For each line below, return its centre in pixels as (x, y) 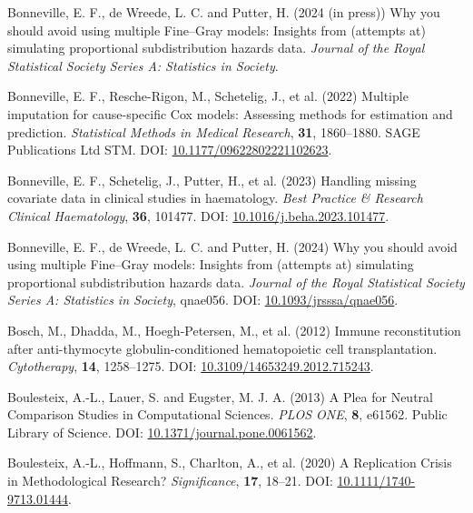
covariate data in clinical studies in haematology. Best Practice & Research (215, 198)
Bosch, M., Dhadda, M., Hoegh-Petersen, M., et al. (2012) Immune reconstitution (234, 330)
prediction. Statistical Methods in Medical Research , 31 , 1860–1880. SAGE (214, 131)
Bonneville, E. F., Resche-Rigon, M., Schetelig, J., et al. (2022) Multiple (208, 96)
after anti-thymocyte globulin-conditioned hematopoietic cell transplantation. (222, 348)
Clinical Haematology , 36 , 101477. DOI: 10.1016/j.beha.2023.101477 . (198, 215)
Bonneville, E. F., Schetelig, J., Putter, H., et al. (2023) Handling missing (212, 180)
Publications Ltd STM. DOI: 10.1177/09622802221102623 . (170, 150)
